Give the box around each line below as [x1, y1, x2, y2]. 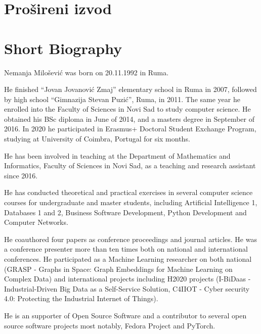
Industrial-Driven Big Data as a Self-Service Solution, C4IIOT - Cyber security [4, 283, 250, 294]
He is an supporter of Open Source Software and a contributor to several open [4, 310, 247, 320]
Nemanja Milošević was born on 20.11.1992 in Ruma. [4, 67, 169, 77]
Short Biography [4, 37, 122, 58]
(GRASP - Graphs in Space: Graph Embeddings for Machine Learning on [4, 263, 233, 274]
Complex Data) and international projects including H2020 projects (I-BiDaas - [4, 273, 251, 284]
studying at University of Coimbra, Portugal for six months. [4, 133, 190, 144]
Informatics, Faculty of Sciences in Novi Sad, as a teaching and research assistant [4, 160, 256, 171]
